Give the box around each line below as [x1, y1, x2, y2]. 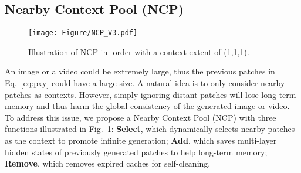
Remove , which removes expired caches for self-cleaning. [5, 157, 211, 169]
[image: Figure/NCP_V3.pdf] [28, 29, 138, 38]
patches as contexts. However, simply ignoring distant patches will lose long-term [5, 88, 296, 100]
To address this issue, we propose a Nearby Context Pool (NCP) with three [5, 111, 276, 123]
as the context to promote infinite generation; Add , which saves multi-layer [5, 134, 277, 147]
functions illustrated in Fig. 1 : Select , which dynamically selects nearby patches [5, 123, 295, 135]
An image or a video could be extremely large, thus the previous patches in [5, 65, 275, 77]
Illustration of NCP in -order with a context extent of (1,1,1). [28, 45, 249, 57]
